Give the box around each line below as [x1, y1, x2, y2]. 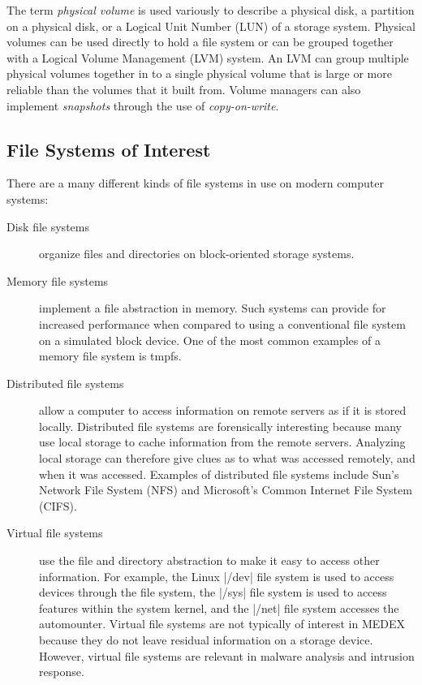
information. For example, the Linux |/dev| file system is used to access [39, 567, 394, 584]
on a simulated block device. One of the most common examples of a [39, 331, 381, 348]
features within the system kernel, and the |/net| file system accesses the [39, 599, 399, 616]
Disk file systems [6, 218, 89, 235]
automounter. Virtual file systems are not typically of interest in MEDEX [39, 615, 406, 632]
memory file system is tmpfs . [39, 347, 182, 364]
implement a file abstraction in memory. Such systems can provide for [39, 299, 386, 317]
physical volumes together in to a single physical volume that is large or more [6, 65, 392, 82]
